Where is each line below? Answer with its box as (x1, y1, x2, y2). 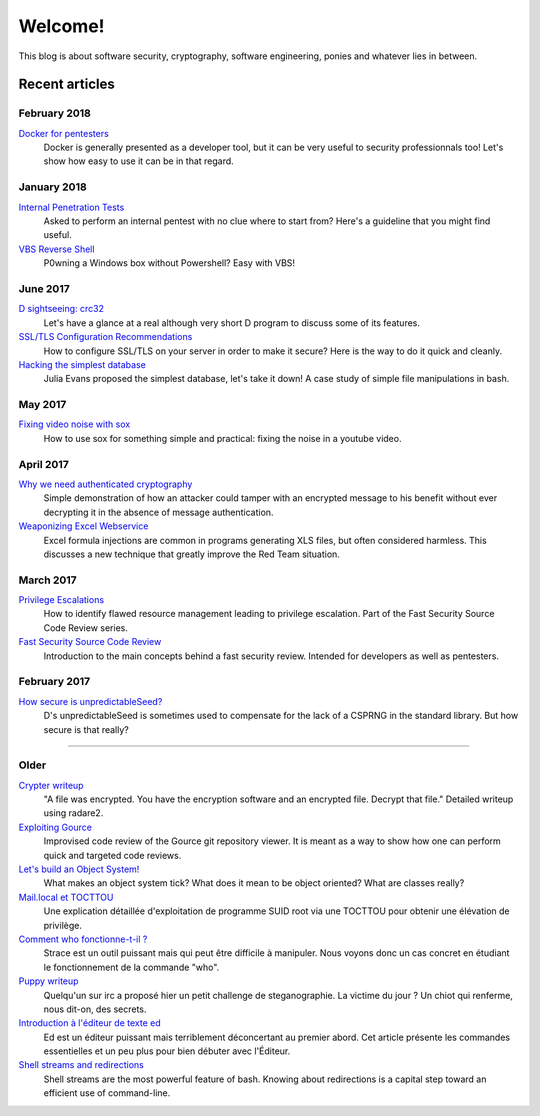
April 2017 (18, 457, 69, 471)
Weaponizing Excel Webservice (18, 520, 149, 532)
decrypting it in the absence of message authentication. (43, 506, 274, 518)
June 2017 (18, 281, 70, 295)
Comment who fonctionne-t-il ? (18, 933, 148, 945)
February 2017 (18, 675, 91, 689)
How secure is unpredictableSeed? (18, 695, 163, 707)
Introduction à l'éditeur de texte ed (18, 1017, 162, 1029)
